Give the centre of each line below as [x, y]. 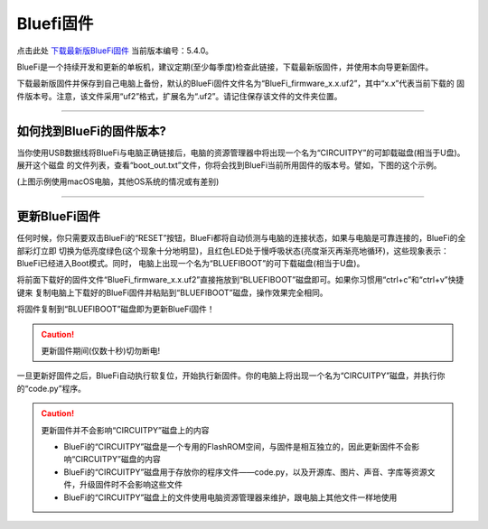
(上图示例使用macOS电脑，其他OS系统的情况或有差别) [118, 181]
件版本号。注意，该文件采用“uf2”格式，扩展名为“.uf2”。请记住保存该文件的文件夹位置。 [179, 96]
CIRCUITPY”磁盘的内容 [118, 459]
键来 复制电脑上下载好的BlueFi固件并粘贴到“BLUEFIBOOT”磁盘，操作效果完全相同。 [173, 292]
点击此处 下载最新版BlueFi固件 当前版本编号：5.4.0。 [115, 51]
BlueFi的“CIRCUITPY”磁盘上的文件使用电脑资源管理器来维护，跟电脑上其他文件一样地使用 [230, 497]
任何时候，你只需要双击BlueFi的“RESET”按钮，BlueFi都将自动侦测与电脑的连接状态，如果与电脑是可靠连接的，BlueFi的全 [241, 238]
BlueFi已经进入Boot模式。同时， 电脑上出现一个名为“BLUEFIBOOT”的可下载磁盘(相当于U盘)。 [191, 264]
